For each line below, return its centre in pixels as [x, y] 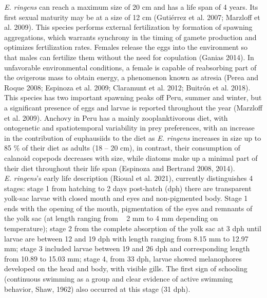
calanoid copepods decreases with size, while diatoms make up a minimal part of [131, 157]
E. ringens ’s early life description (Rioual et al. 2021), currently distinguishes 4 [129, 178]
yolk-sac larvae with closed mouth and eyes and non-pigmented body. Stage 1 [126, 198]
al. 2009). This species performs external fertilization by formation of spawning [128, 27]
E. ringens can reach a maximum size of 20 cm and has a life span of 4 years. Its [131, 7]
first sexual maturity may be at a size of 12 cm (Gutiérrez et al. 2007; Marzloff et [132, 17]
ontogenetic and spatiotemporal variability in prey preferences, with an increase [129, 128]
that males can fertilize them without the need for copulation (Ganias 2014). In [129, 57]
